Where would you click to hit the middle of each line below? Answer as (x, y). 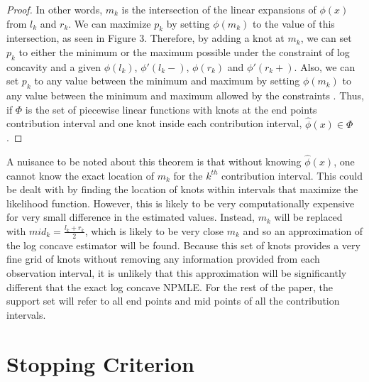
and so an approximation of (303, 230)
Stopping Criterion (100, 363)
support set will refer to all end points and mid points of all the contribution (173, 301)
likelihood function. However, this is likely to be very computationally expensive (181, 203)
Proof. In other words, (55, 9)
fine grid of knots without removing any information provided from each (163, 259)
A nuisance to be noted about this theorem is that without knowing (154, 161)
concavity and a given (54, 66)
